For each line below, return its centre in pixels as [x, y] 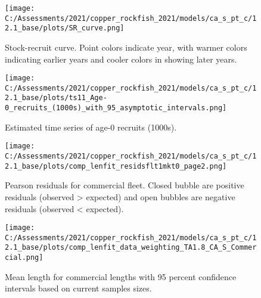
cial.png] [24, 258]
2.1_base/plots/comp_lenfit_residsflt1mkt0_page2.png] [116, 166]
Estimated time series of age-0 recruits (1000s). [91, 127]
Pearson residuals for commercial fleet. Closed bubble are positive [125, 185]
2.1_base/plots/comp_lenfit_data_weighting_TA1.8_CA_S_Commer [131, 248]
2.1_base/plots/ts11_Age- [56, 98]
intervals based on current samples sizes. [78, 288]
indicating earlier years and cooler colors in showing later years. [121, 59]
